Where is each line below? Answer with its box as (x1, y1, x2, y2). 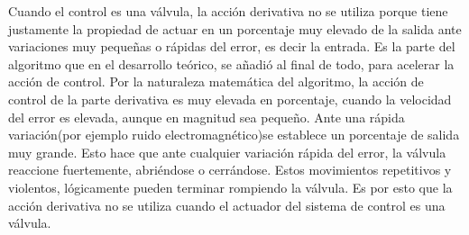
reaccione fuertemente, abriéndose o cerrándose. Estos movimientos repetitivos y (8, 160, 452, 179)
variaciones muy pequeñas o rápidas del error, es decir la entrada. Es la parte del (8, 37, 455, 56)
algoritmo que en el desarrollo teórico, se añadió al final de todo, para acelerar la (8, 54, 455, 73)
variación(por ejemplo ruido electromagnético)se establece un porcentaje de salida (8, 125, 460, 144)
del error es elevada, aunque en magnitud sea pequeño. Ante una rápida (8, 107, 405, 126)
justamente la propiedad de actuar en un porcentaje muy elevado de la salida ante (8, 19, 462, 38)
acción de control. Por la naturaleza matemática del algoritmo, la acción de (8, 72, 424, 91)
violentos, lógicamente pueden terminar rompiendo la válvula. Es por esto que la (8, 177, 453, 196)
